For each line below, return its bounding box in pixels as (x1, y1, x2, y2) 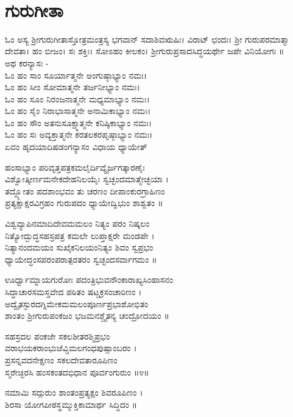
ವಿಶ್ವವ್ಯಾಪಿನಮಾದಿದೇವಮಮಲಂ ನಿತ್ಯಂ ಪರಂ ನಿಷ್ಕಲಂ (5, 217, 150, 230)
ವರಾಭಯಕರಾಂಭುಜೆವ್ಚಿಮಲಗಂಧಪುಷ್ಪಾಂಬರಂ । (5, 341, 137, 354)
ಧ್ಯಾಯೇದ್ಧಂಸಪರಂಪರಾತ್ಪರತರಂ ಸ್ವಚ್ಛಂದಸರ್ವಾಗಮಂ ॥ (5, 252, 157, 265)
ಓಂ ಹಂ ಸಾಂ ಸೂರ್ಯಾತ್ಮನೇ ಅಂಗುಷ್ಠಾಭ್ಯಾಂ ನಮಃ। (5, 68, 147, 81)
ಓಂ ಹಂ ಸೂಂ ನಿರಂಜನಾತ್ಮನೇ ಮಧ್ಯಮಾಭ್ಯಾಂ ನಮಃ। (5, 92, 150, 105)
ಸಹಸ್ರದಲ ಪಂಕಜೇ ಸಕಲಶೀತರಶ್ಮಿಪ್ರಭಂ (5, 329, 110, 342)
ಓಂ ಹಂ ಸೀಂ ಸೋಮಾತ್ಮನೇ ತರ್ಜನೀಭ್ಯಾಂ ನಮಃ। (5, 80, 140, 93)
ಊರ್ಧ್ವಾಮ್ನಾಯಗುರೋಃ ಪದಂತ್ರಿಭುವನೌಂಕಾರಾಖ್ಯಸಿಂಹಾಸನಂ (5, 273, 174, 286)
